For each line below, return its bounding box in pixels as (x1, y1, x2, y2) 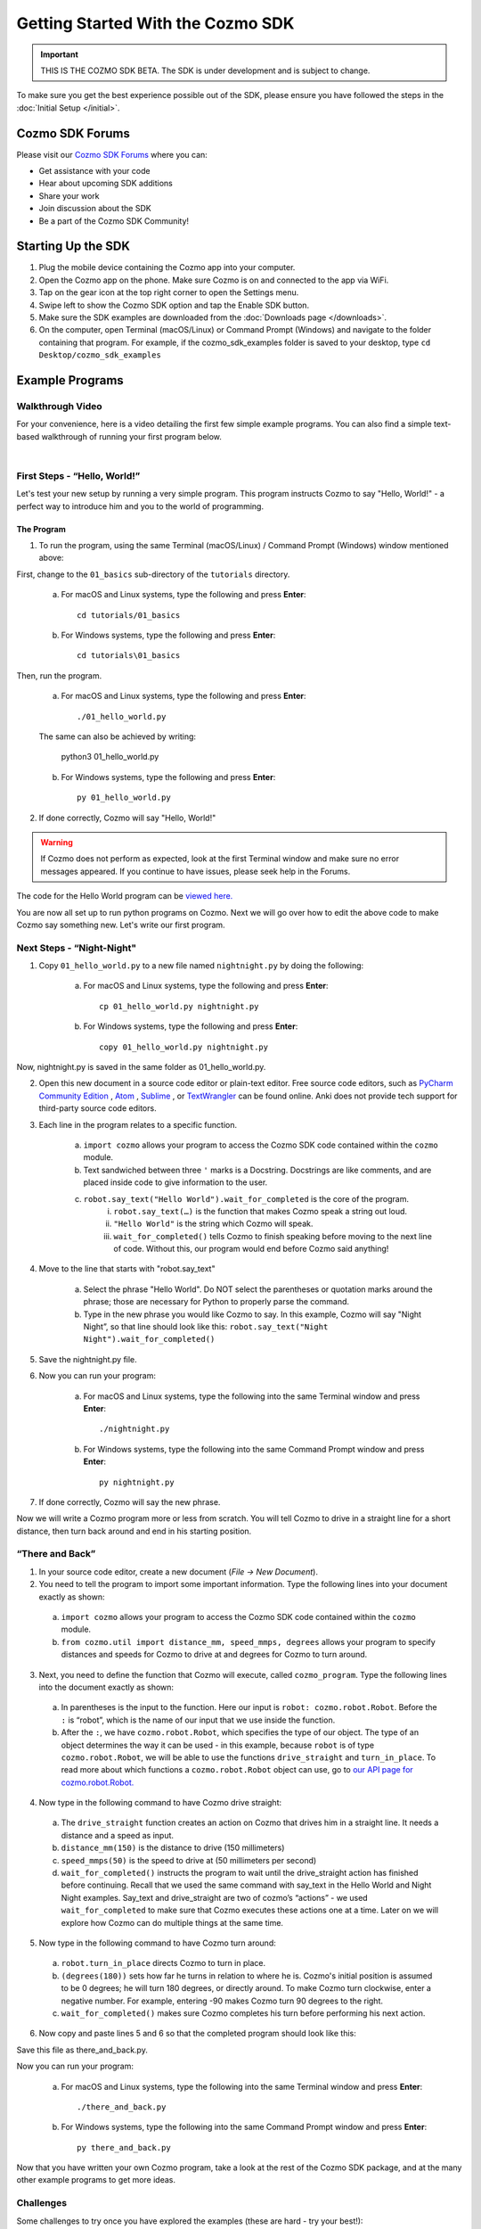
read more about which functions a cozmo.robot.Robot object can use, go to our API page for (61, 1764, 413, 1775)
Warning (40, 836, 73, 847)
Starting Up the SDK (16, 239, 131, 254)
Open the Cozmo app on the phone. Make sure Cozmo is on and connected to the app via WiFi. (38, 275, 389, 285)
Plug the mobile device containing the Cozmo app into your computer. (38, 262, 296, 273)
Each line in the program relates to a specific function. (38, 1119, 238, 1130)
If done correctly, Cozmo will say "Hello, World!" (38, 812, 216, 823)
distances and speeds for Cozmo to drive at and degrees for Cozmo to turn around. (61, 1649, 368, 1660)
